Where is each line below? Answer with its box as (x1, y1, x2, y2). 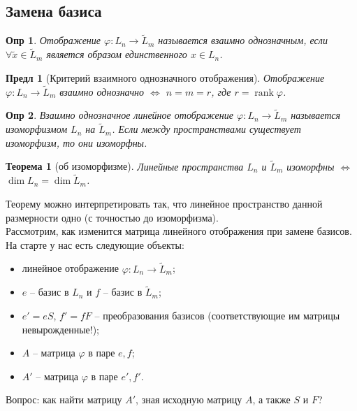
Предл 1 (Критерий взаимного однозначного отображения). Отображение (6, 70, 325, 85)
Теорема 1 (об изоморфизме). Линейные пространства (6, 159, 244, 173)
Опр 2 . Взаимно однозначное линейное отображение (6, 108, 233, 122)
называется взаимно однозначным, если (158, 33, 328, 48)
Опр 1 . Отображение (6, 33, 101, 48)
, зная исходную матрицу (136, 392, 242, 407)
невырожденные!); (22, 322, 100, 336)
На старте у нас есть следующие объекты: (6, 237, 184, 252)
